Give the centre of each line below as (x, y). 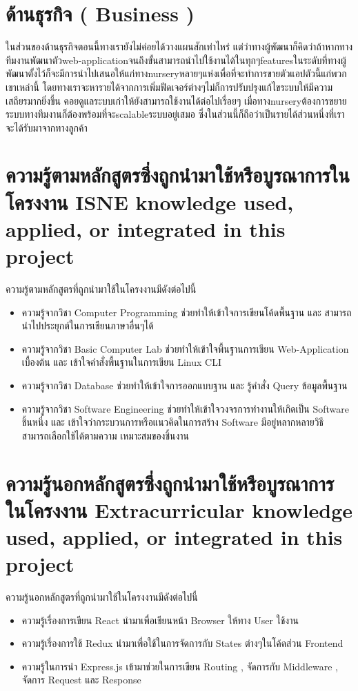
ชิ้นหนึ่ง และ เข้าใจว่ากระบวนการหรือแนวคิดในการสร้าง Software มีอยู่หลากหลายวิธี (173, 422)
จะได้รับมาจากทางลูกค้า (47, 127)
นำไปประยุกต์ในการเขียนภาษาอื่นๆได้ (88, 326)
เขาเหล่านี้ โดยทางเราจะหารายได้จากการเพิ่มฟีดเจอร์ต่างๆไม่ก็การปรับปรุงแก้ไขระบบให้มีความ (169, 86)
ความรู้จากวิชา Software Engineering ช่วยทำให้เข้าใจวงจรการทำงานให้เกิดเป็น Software (185, 408)
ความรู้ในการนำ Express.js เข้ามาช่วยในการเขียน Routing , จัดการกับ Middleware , (180, 666)
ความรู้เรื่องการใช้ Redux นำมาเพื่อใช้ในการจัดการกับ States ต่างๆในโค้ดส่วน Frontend (182, 643)
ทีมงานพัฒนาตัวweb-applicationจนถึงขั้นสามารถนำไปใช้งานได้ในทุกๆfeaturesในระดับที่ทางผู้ (176, 60)
